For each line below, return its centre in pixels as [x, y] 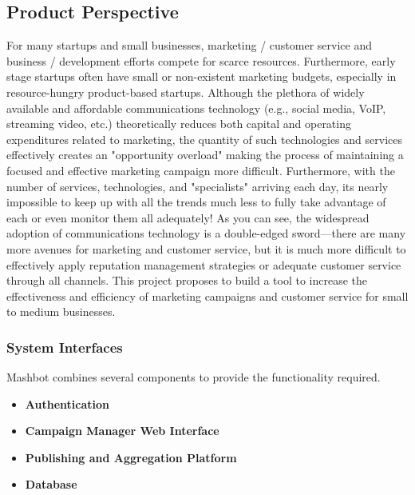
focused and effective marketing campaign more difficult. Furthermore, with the [201, 170]
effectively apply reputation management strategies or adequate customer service [204, 264]
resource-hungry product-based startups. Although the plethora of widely [186, 92]
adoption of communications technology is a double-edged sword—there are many [206, 233]
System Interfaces [65, 347]
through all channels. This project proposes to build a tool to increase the [187, 280]
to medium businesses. [61, 311]
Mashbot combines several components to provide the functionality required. [194, 377]
